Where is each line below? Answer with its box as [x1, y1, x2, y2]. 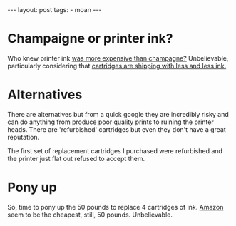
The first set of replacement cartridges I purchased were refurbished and [7, 146, 223, 155]
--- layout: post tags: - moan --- [7, 6, 102, 14]
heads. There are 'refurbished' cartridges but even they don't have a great [7, 125, 226, 133]
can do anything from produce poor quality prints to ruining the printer [7, 118, 214, 126]
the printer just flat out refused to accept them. [7, 154, 145, 163]
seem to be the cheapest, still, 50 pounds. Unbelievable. [7, 210, 173, 219]
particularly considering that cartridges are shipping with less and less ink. [7, 61, 227, 70]
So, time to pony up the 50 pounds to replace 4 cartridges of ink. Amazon [7, 202, 224, 211]
